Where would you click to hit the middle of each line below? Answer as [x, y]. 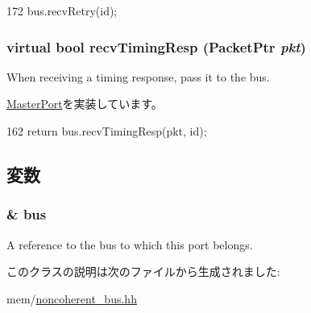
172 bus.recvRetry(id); [62, 10]
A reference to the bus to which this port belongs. [130, 244]
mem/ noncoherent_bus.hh [72, 298]
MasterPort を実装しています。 [85, 104]
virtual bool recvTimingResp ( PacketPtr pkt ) [156, 46]
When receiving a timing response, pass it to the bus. [138, 76]
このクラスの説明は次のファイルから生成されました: [143, 271]
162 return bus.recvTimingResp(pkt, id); [107, 131]
